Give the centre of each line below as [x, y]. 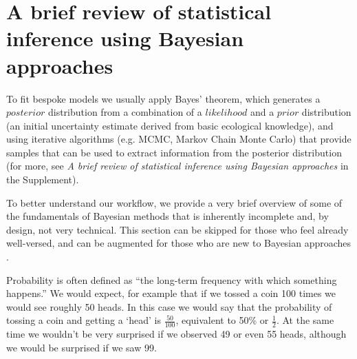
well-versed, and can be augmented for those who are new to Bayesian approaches [179, 243]
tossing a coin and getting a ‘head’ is [84, 320]
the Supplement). [43, 179]
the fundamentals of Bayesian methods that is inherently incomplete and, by [167, 216]
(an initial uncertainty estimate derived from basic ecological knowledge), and [170, 125]
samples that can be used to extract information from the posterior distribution [174, 152]
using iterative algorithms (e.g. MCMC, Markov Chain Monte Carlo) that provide [179, 139]
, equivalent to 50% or [222, 320]
